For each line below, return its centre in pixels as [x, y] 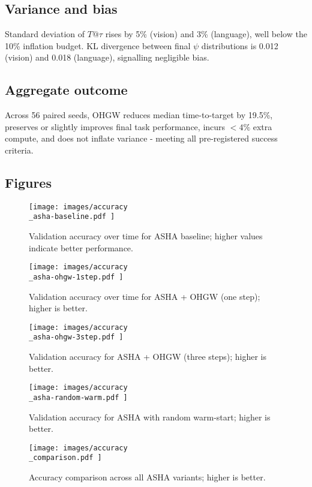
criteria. [19, 150]
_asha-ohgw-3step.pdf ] [76, 337]
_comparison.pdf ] [65, 458]
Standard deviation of [45, 34]
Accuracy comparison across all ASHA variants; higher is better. [147, 477]
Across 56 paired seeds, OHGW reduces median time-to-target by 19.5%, [139, 115]
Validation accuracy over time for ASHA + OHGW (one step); [145, 296]
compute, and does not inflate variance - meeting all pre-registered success [141, 138]
